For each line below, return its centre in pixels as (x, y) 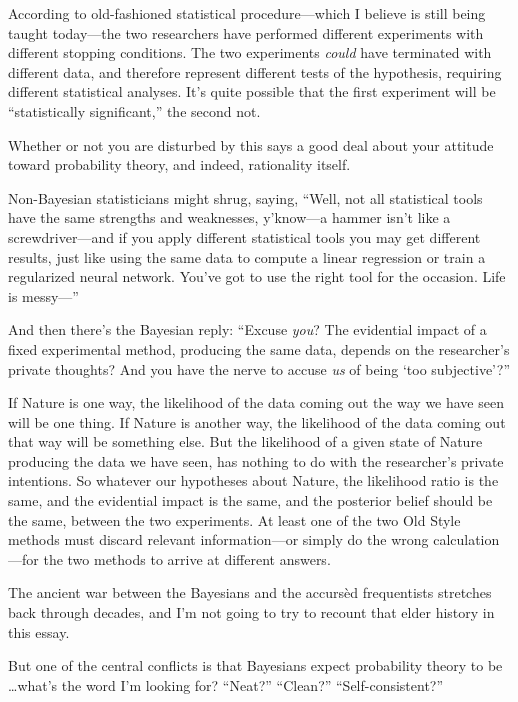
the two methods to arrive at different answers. (187, 558)
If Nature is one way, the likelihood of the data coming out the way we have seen (256, 402)
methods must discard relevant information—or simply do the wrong (218, 539)
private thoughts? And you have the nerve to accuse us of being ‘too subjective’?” (259, 368)
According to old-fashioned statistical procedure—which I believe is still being (247, 13)
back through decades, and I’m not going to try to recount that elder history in (251, 612)
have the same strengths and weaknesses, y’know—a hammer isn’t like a (229, 217)
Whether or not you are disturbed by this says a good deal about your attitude (251, 144)
